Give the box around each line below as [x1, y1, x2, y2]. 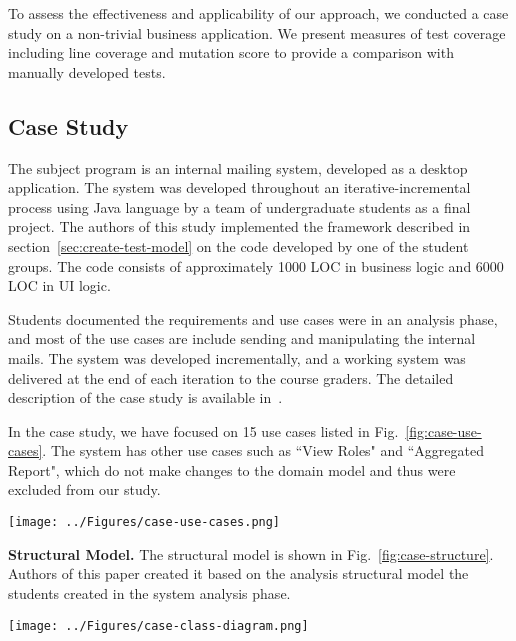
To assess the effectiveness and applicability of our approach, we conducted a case [8, 3, 509, 23]
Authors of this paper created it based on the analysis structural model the [8, 563, 469, 584]
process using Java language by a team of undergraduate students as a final [8, 196, 471, 217]
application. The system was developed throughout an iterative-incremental [8, 177, 471, 198]
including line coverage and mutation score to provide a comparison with [8, 42, 454, 63]
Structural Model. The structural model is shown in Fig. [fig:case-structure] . [8, 543, 494, 564]
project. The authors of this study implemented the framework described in [8, 216, 471, 237]
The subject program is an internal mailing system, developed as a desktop [8, 157, 468, 178]
